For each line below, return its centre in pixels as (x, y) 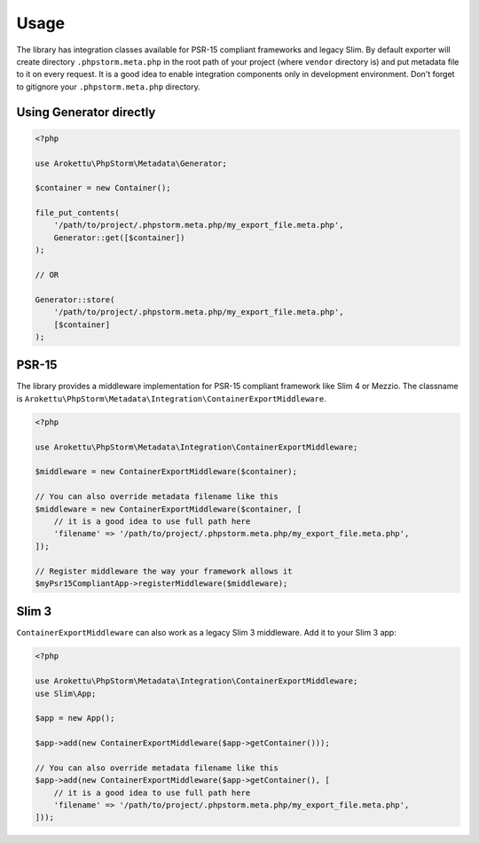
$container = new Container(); (103, 188)
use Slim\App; (66, 693)
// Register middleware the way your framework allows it (164, 571)
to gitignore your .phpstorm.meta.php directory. (109, 86)
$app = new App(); (75, 718)
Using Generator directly (86, 112)
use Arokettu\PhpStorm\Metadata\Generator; (131, 163)
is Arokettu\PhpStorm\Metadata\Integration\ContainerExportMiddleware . (172, 398)
